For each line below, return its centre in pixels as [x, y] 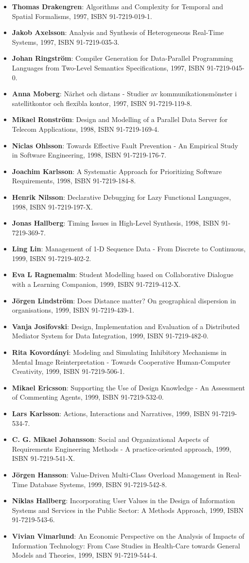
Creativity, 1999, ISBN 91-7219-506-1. [68, 371]
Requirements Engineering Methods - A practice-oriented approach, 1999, [122, 449]
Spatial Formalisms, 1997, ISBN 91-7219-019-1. [82, 16]
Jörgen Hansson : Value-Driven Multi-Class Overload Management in [118, 474]
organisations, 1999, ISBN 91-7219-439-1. [73, 310]
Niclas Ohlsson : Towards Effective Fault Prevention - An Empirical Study [125, 145]
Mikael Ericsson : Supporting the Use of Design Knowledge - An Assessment [128, 387]
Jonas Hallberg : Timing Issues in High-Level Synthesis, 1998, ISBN [116, 223]
